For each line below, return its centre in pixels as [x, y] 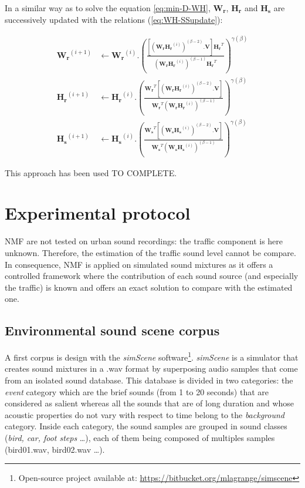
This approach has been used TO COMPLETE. [91, 172]
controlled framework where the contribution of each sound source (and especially [152, 276]
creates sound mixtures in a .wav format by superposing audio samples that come [151, 368]
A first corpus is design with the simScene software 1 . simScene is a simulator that [152, 356]
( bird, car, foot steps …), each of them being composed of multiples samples [140, 437]
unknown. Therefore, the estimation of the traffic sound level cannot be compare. [150, 252]
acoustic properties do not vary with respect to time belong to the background [145, 414]
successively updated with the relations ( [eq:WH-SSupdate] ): [114, 19]
